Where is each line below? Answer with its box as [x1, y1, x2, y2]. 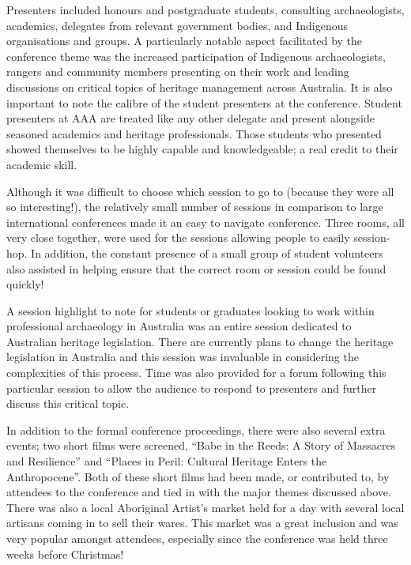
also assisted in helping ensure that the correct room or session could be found [6, 260, 386, 277]
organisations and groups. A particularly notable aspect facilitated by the [6, 32, 363, 49]
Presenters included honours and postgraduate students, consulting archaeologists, [6, 2, 405, 17]
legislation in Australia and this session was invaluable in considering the [6, 348, 359, 365]
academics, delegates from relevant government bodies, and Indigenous [6, 17, 349, 33]
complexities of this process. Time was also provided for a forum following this [6, 364, 386, 381]
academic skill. [6, 156, 77, 172]
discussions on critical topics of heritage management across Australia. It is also [6, 78, 393, 95]
